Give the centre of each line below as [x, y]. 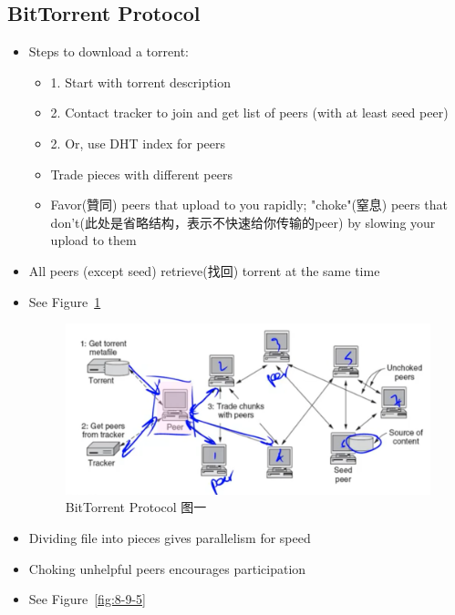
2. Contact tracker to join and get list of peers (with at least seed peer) [249, 113]
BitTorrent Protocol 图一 [136, 507]
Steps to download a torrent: [109, 51]
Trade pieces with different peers [141, 174]
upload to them [93, 240]
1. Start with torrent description [141, 82]
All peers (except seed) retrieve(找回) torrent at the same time [204, 270]
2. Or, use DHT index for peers [138, 143]
